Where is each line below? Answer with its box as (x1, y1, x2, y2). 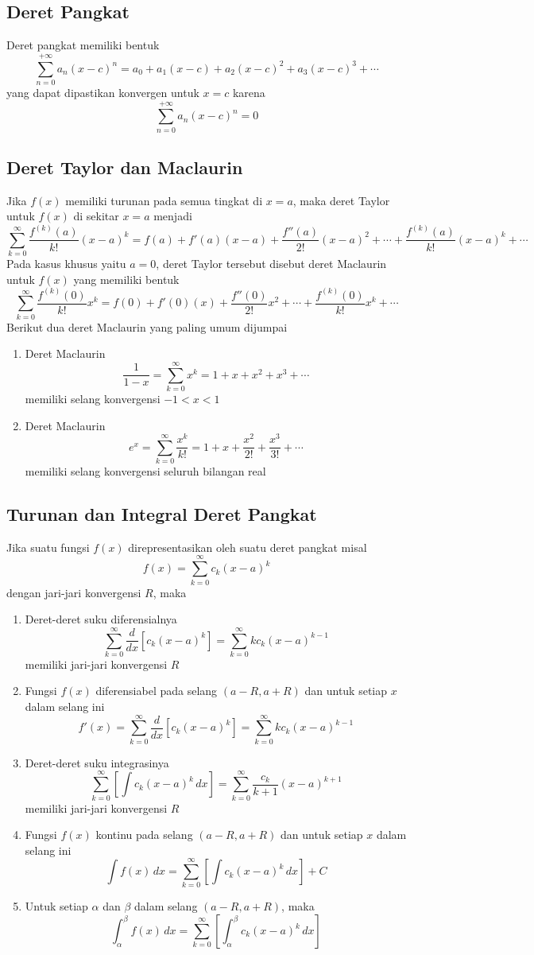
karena (232, 83, 265, 100)
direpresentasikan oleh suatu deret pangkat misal (128, 538, 367, 555)
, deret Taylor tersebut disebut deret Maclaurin (156, 255, 387, 272)
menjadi (153, 208, 192, 224)
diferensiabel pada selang (95, 682, 218, 699)
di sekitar (73, 208, 119, 224)
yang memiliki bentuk (73, 270, 180, 287)
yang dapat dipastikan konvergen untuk (6, 83, 199, 100)
